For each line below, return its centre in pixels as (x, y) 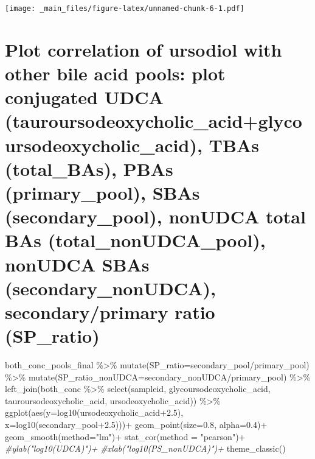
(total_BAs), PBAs (89, 168)
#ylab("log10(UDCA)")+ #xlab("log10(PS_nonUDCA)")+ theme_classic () (145, 448)
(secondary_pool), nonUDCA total (155, 216)
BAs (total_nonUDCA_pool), (135, 240)
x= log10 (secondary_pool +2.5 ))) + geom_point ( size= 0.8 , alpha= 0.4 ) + (136, 424)
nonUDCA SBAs (77, 264)
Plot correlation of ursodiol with (144, 49)
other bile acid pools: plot (115, 73)
